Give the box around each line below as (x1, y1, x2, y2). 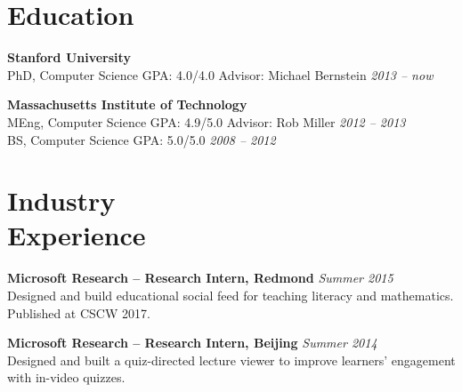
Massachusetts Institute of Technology (7, 95, 247, 114)
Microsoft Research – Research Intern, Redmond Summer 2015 (7, 268, 393, 287)
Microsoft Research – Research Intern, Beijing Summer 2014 (7, 333, 377, 352)
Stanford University (7, 48, 131, 67)
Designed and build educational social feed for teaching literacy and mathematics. (7, 286, 454, 304)
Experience (7, 217, 146, 253)
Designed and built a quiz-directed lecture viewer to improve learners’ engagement (7, 350, 456, 369)
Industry (7, 182, 116, 219)
